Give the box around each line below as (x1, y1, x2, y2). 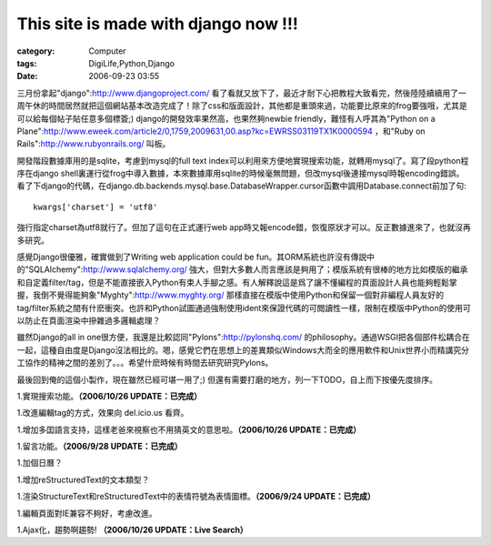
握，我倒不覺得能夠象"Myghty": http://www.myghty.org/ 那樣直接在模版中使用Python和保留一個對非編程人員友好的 (16, 289, 445, 300)
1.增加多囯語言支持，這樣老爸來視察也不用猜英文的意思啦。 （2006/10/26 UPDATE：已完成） (16, 424, 361, 435)
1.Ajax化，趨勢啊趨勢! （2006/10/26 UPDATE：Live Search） (16, 524, 249, 536)
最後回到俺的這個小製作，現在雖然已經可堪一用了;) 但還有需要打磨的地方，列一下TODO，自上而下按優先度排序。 (16, 374, 438, 385)
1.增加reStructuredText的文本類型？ (16, 474, 150, 485)
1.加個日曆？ (16, 458, 63, 469)
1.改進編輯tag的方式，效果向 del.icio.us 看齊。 (16, 408, 189, 419)
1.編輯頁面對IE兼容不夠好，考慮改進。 (16, 508, 157, 519)
